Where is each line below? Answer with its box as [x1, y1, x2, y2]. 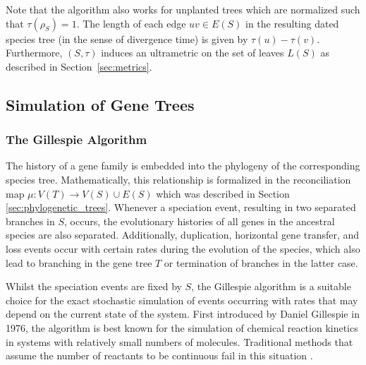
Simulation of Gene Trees [6, 93, 195, 115]
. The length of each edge [76, 16, 186, 30]
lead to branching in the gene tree [6, 255, 152, 270]
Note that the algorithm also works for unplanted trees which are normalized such [6, 2, 360, 16]
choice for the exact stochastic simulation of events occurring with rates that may [6, 292, 358, 307]
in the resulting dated [245, 16, 339, 30]
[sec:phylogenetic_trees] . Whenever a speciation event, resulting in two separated [6, 200, 356, 215]
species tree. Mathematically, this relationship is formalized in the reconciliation [6, 172, 351, 186]
